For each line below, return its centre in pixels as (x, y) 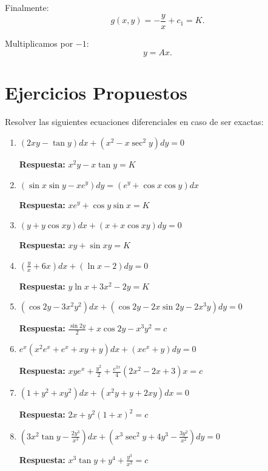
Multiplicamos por (39, 43)
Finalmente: (27, 7)
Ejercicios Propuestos (96, 93)
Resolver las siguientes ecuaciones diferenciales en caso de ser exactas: (134, 122)
